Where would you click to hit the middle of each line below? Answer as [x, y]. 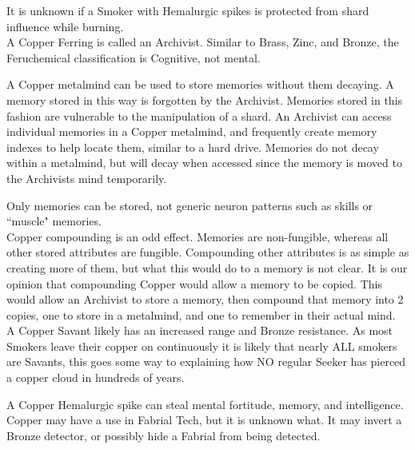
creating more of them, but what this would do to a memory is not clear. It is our [207, 267]
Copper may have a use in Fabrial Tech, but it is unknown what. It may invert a [204, 420]
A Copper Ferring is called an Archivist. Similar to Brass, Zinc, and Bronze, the [203, 42]
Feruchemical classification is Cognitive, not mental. [134, 57]
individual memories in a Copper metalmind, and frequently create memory [192, 131]
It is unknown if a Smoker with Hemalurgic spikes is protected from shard [188, 10]
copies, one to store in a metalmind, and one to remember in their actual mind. [201, 314]
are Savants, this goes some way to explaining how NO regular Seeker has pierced [206, 362]
